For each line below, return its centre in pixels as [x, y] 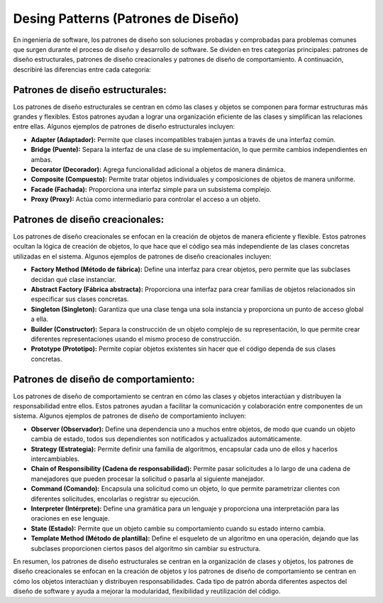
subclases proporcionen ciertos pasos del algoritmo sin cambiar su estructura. [146, 548]
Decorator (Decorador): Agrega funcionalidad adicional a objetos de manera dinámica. [158, 169]
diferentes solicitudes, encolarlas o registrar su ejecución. [115, 499]
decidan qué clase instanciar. [73, 279]
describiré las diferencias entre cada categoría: [82, 69]
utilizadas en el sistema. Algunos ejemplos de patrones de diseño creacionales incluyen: [142, 256]
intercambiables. [55, 459]
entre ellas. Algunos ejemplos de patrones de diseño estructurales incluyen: [124, 126]
